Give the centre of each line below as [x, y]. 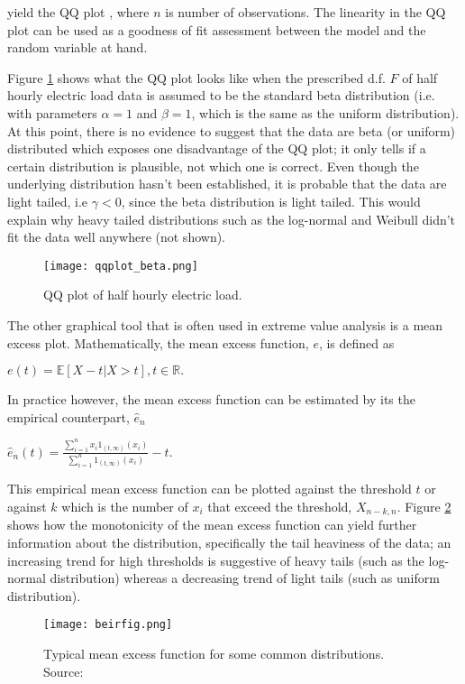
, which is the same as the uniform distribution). [325, 112]
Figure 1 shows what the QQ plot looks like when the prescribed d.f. [196, 77]
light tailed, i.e [48, 201]
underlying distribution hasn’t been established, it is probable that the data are [227, 184]
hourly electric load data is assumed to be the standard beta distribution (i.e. [221, 95]
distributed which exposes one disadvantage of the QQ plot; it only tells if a [217, 148]
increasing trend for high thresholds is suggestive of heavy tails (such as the [216, 560]
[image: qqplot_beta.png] [121, 266]
